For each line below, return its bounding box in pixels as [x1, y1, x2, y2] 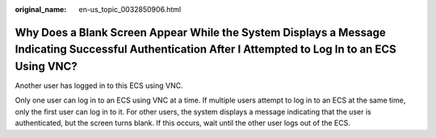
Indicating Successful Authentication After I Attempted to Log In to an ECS [15, 43, 397, 56]
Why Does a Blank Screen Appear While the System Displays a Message [15, 25, 387, 40]
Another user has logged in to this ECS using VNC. [15, 81, 183, 90]
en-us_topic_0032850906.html [78, 5, 182, 14]
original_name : [15, 5, 67, 14]
